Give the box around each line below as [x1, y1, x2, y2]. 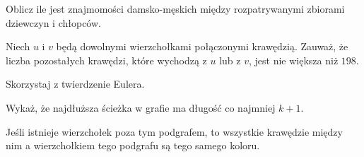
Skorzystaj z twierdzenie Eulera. [6, 76, 145, 91]
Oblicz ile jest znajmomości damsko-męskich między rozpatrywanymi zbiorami [6, 1, 345, 16]
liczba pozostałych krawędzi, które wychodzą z [6, 52, 207, 67]
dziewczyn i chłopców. [6, 15, 101, 30]
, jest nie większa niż [248, 52, 339, 67]
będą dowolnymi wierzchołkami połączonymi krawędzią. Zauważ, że [56, 39, 348, 54]
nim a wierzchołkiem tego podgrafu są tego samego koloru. [6, 138, 260, 153]
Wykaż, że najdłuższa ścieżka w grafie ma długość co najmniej [6, 100, 276, 115]
